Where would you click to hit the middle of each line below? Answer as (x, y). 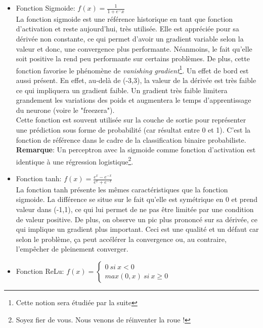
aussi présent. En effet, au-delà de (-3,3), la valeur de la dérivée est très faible (136, 80)
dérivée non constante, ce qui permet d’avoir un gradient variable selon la (130, 39)
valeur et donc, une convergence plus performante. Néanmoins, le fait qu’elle (134, 48)
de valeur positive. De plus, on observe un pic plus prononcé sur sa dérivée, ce (137, 219)
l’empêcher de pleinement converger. (72, 249)
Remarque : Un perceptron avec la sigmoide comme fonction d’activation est (136, 150)
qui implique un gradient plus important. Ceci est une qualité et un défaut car (137, 229)
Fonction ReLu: (40, 271)
